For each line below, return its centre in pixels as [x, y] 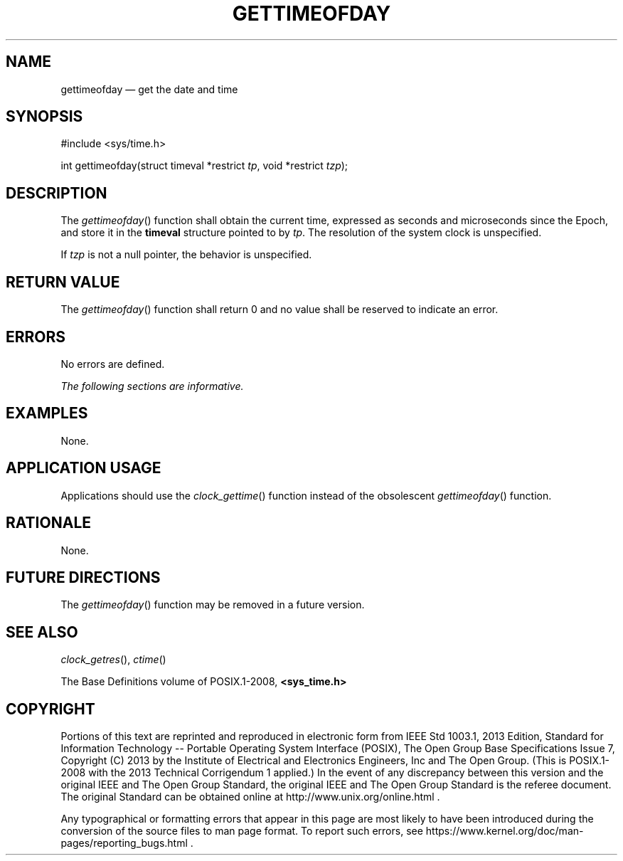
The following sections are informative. [152, 386]
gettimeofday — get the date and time [149, 89]
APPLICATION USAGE [84, 468]
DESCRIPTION [57, 193]
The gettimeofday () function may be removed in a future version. [213, 605]
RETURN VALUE [63, 282]
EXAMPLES [47, 413]
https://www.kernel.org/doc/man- [505, 831]
